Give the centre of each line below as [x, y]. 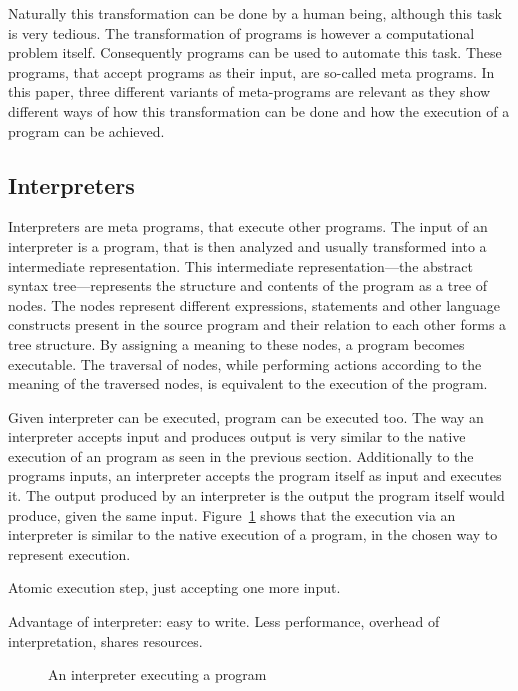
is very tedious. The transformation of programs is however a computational [241, 32]
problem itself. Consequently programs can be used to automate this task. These [255, 52]
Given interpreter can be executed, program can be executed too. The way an [246, 416]
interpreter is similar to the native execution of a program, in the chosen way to [253, 534]
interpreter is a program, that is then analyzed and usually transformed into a [247, 245]
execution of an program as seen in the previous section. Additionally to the [241, 455]
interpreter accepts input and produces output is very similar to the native [237, 436]
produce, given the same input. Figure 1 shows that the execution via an [232, 514]
